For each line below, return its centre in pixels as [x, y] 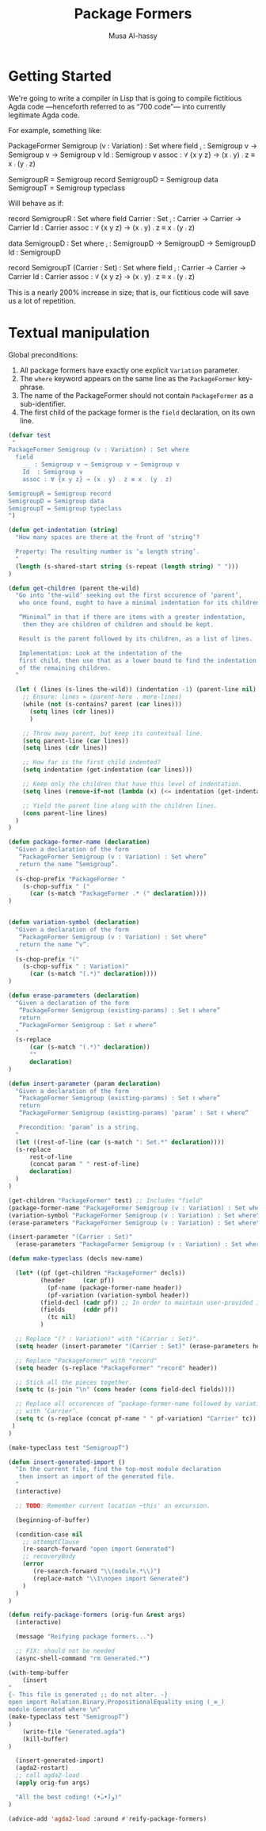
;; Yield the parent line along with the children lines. [120, 805]
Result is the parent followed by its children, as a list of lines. [136, 639]
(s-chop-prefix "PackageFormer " [70, 879]
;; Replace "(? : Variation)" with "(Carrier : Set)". [108, 1339]
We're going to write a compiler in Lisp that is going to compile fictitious [125, 98]
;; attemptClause [51, 1542]
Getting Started [60, 76]
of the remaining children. [65, 668]
